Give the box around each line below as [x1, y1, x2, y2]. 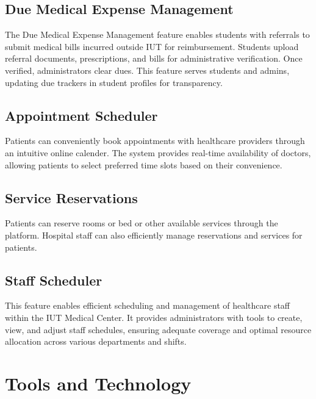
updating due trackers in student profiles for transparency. [5, 76, 223, 88]
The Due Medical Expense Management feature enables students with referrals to [5, 28, 310, 41]
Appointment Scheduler [5, 106, 158, 124]
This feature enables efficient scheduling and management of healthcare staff [5, 299, 290, 312]
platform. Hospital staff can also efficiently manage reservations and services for [5, 228, 303, 241]
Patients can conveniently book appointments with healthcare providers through [5, 134, 305, 147]
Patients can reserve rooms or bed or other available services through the [5, 217, 278, 229]
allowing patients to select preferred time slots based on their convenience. [5, 158, 282, 171]
